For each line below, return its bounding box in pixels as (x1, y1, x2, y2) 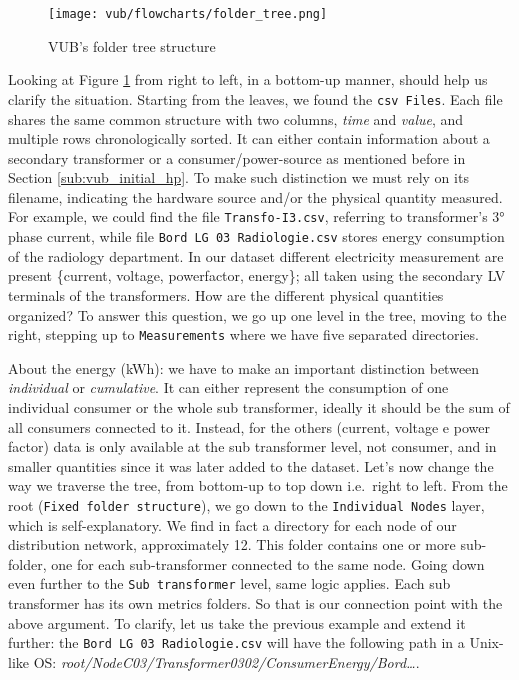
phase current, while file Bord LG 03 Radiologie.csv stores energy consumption (8, 226, 505, 247)
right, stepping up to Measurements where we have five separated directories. (8, 324, 479, 345)
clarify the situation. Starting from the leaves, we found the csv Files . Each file (8, 88, 503, 109)
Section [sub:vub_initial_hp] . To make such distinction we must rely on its (8, 167, 469, 188)
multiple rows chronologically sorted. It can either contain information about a (8, 128, 490, 149)
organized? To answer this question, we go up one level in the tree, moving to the (8, 304, 507, 325)
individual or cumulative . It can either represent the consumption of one (8, 377, 449, 398)
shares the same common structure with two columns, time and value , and (8, 108, 464, 129)
